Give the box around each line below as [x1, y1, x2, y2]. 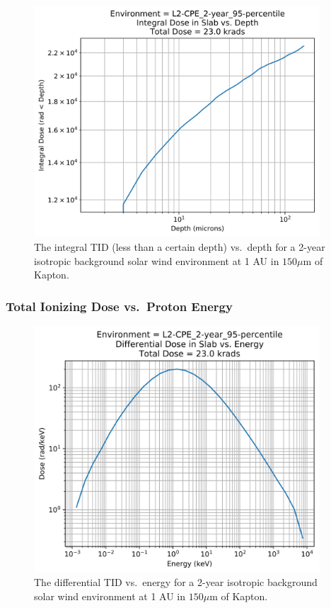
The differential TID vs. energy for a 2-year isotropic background [34, 575, 318, 590]
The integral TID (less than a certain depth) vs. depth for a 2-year [34, 240, 325, 254]
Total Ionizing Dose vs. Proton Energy [6, 297, 233, 315]
